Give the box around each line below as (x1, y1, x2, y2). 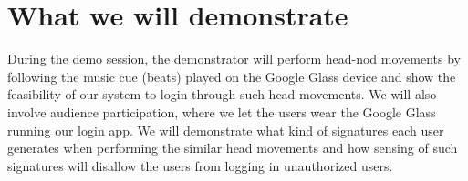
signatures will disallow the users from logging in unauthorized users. (7, 156, 393, 175)
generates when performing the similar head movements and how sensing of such (7, 138, 458, 157)
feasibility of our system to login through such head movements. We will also (7, 85, 437, 104)
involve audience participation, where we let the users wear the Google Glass (7, 102, 436, 121)
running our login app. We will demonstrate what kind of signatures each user (7, 120, 444, 139)
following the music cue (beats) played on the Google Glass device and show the (7, 66, 456, 85)
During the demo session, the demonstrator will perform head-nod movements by (7, 49, 461, 68)
